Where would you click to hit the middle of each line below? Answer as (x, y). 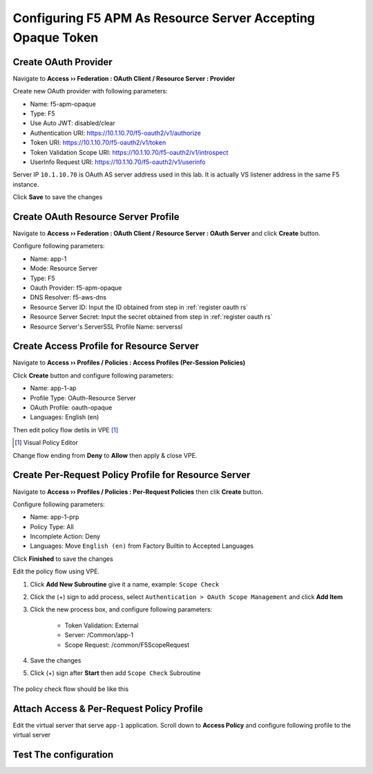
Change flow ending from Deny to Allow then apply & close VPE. (105, 455)
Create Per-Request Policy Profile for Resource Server (132, 475)
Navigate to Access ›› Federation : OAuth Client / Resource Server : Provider (124, 78)
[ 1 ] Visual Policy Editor (47, 443)
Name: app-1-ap (53, 388)
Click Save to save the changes (58, 197)
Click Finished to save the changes (63, 559)
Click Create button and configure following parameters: (93, 375)
